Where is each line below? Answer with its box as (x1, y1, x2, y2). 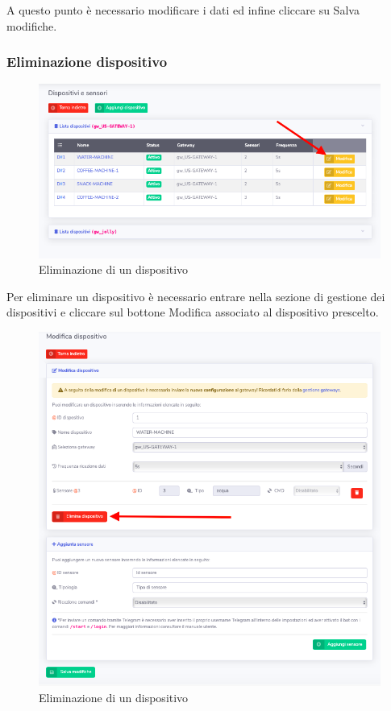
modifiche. (6, 17, 57, 34)
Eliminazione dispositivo (6, 52, 168, 72)
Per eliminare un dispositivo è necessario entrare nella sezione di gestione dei (6, 287, 385, 304)
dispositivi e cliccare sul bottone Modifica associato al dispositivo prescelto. (6, 304, 379, 320)
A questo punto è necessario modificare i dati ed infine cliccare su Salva (6, 2, 360, 18)
